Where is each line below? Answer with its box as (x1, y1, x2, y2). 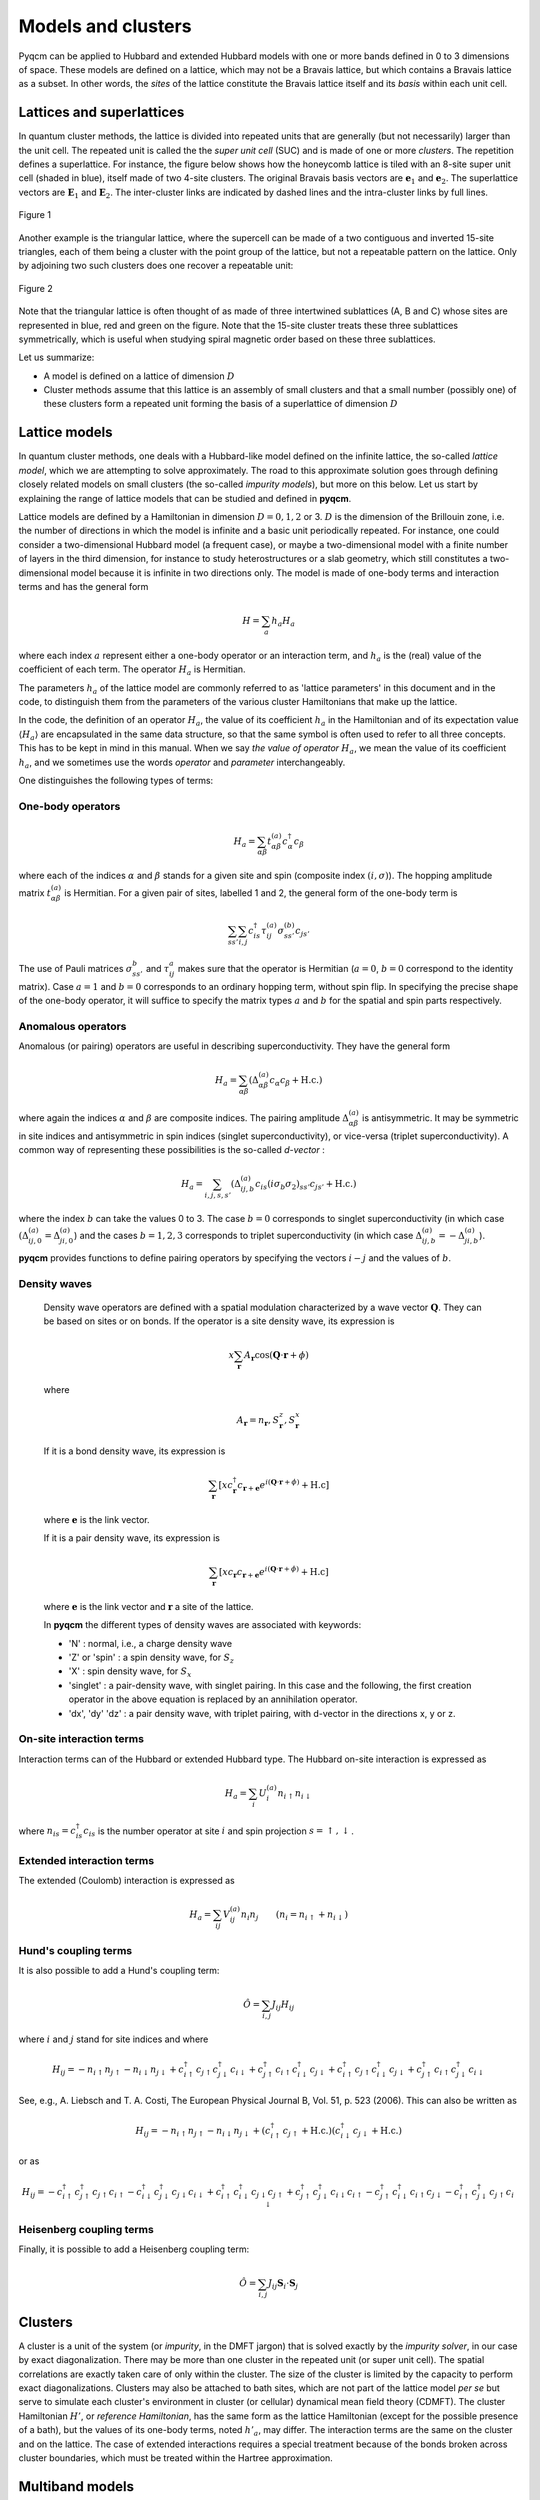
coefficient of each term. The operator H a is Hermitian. (18, 663, 246, 677)
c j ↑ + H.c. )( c (282, 2125, 342, 2139)
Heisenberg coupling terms (18, 2222, 154, 2236)
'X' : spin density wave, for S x (68, 1665, 192, 1680)
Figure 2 (18, 282, 54, 294)
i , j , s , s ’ (204, 1190, 232, 1200)
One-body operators (18, 799, 121, 813)
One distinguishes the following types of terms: (18, 774, 214, 786)
